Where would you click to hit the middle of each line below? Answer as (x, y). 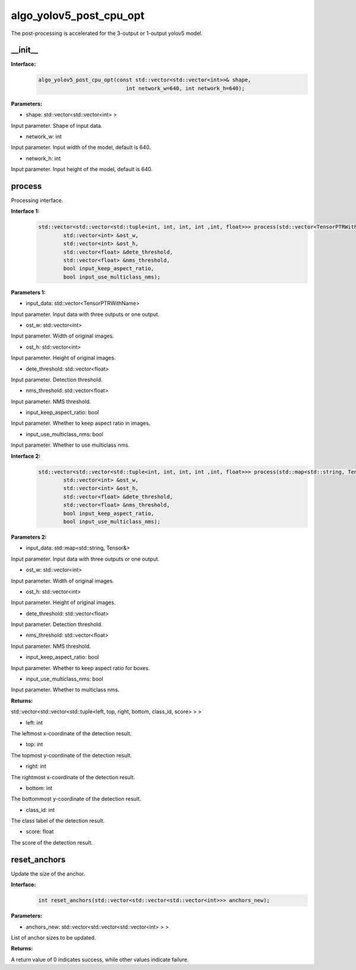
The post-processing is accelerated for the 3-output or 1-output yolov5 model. (107, 33)
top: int (34, 744)
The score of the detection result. (52, 842)
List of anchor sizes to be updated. (53, 937)
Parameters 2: (29, 537)
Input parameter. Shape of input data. (57, 125)
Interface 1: (25, 211)
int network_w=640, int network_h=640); (185, 88)
